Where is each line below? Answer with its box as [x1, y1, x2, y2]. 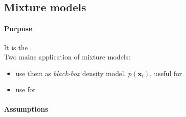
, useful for [150, 68, 182, 78]
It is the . [4, 42, 32, 52]
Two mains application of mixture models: [4, 52, 131, 62]
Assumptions [4, 103, 48, 114]
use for [15, 84, 36, 95]
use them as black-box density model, [15, 68, 126, 78]
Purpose [4, 23, 32, 34]
